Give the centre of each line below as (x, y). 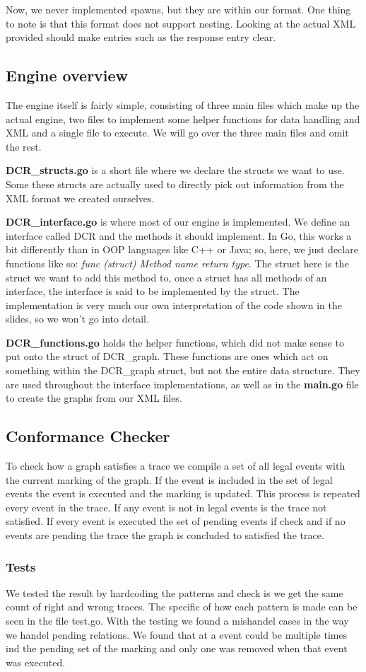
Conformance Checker (88, 436)
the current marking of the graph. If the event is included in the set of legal (169, 479)
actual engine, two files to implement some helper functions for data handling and (183, 118)
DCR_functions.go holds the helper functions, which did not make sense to (175, 342)
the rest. (24, 146)
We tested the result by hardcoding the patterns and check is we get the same (175, 592)
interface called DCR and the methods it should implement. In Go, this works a (179, 235)
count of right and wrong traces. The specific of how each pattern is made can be (182, 607)
